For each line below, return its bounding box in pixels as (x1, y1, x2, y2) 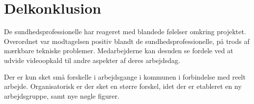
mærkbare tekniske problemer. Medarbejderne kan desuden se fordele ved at (4, 45, 233, 56)
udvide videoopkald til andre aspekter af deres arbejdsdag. (4, 55, 180, 65)
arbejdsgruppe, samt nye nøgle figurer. (4, 90, 119, 101)
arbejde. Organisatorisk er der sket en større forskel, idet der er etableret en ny (4, 81, 242, 91)
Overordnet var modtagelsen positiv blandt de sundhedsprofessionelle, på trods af (4, 36, 250, 46)
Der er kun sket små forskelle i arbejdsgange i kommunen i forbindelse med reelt (4, 71, 246, 82)
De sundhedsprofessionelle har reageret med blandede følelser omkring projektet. (4, 26, 246, 37)
